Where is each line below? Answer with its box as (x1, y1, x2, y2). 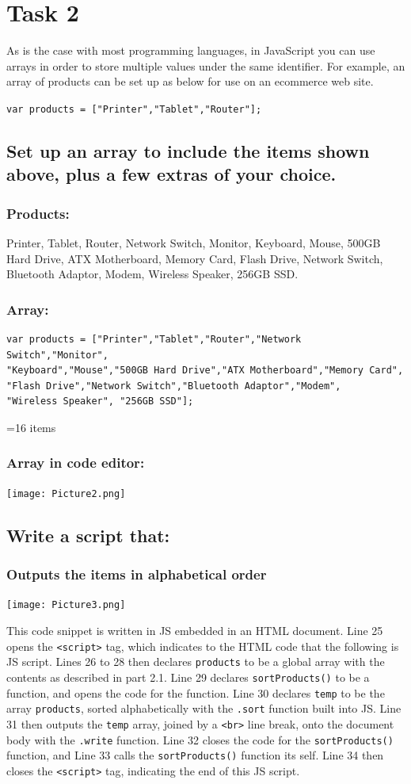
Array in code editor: (6, 453, 145, 472)
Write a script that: (6, 522, 170, 547)
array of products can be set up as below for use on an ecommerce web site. (6, 73, 374, 90)
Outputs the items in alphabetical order (6, 564, 267, 584)
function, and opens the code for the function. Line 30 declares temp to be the (6, 684, 385, 701)
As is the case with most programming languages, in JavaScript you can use (6, 42, 375, 59)
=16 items (6, 419, 56, 435)
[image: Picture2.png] (6, 488, 126, 499)
